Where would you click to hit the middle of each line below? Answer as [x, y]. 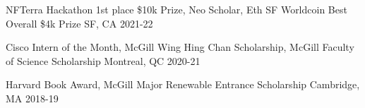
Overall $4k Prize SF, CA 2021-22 [79, 23]
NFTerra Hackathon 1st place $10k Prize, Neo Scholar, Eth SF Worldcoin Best [176, 9]
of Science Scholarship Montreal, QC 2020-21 [103, 60]
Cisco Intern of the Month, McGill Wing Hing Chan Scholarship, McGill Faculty [180, 47]
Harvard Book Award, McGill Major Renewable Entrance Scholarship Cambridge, [183, 84]
